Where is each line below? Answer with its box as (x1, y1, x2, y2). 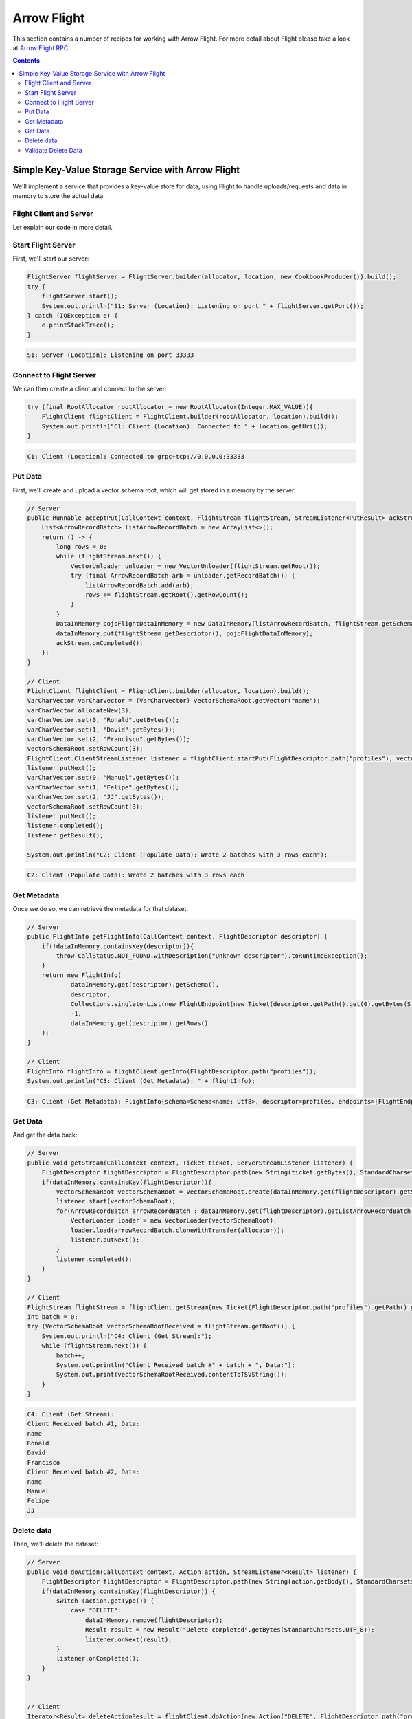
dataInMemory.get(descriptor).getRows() (70, 1019, 209, 1027)
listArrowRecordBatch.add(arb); (84, 581, 194, 589)
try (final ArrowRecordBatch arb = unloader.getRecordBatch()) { (70, 571, 295, 580)
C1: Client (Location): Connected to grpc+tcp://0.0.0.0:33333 (27, 452, 245, 460)
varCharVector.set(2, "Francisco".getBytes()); (27, 735, 190, 743)
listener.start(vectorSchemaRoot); (56, 1197, 176, 1205)
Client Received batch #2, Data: (27, 1468, 140, 1476)
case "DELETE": (70, 1606, 122, 1614)
